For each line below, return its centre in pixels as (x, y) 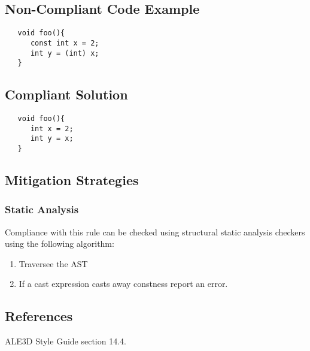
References (39, 316)
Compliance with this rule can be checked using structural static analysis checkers (155, 232)
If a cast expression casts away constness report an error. (123, 284)
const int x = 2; (65, 43)
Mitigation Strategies (72, 180)
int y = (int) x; (65, 53)
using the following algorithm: (60, 243)
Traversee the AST (53, 263)
